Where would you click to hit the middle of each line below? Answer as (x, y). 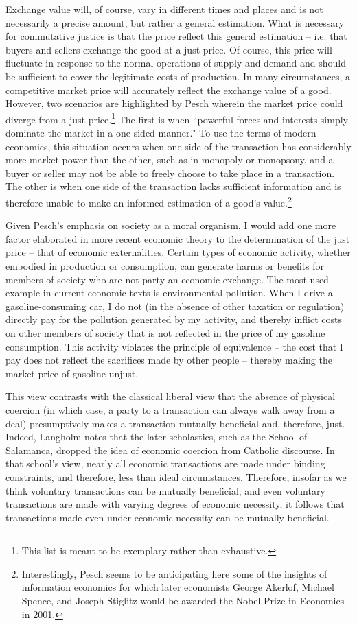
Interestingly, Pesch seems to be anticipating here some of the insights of (174, 573)
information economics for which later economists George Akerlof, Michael (178, 587)
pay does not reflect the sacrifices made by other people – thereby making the (169, 360)
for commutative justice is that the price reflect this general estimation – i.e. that (176, 36)
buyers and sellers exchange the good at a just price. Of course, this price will (169, 49)
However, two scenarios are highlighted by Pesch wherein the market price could (174, 103)
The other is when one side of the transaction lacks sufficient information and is (173, 186)
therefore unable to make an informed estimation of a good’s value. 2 (149, 201)
